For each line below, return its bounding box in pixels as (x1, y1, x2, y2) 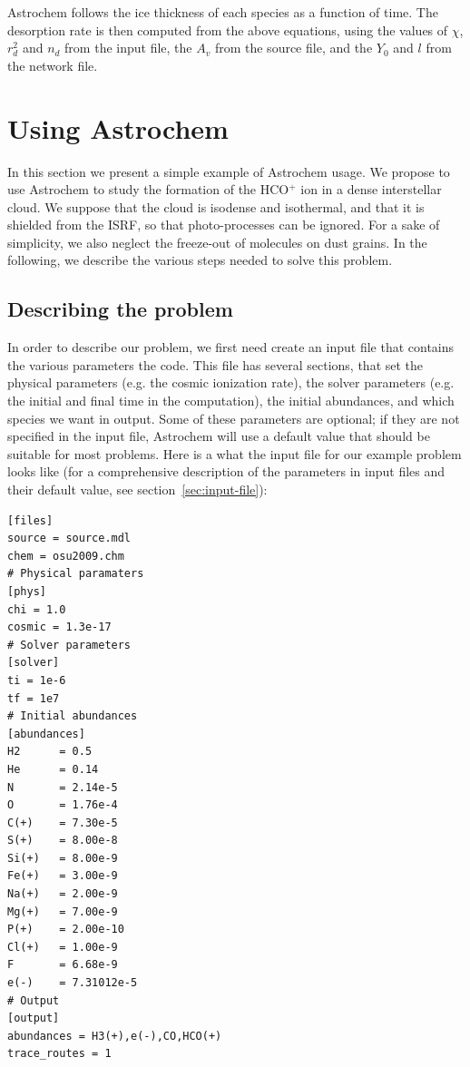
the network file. (7, 55, 98, 74)
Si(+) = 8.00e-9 (7, 851, 118, 865)
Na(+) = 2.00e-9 (7, 887, 118, 901)
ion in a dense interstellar (300, 180, 442, 199)
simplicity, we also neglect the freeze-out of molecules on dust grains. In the (7, 232, 427, 251)
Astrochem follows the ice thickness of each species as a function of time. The (7, 3, 438, 21)
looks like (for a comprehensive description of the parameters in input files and (7, 462, 446, 481)
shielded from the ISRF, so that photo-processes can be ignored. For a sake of (7, 215, 440, 234)
